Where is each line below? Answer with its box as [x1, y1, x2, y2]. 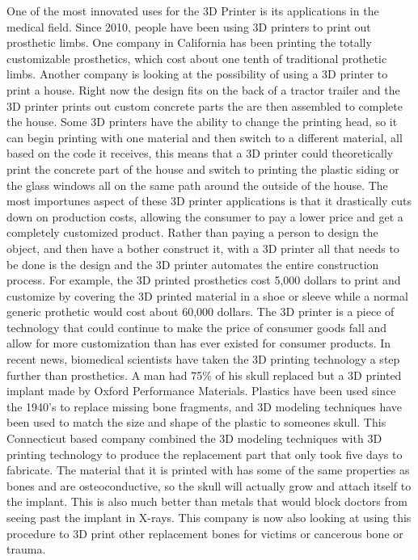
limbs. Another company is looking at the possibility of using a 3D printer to [6, 65, 388, 82]
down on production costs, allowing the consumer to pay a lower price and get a [6, 208, 403, 225]
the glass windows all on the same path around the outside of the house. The [6, 176, 388, 193]
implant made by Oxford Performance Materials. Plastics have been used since [6, 382, 396, 399]
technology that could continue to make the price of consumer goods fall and [6, 318, 387, 335]
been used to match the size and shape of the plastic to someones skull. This [6, 414, 386, 431]
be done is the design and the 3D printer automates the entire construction [6, 255, 379, 272]
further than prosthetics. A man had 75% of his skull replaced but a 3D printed [6, 366, 402, 383]
